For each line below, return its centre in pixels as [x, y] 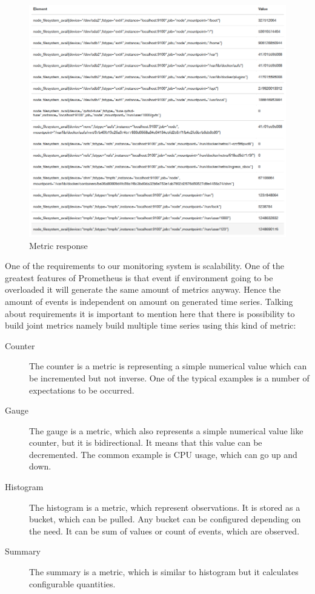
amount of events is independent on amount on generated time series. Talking [149, 301]
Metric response [58, 245]
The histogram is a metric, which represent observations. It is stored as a [165, 507]
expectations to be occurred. [82, 390]
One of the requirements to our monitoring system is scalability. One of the [144, 266]
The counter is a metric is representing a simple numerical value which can [168, 366]
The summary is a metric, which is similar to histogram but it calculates [164, 572]
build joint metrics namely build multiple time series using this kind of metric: [151, 325]
